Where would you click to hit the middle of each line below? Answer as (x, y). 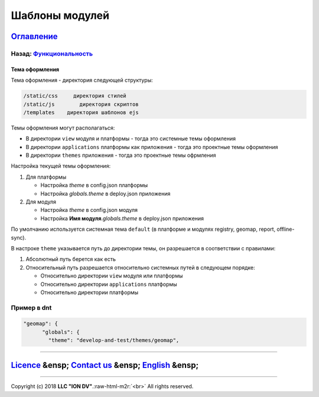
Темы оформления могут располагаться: (63, 128)
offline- (286, 229)
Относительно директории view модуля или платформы (112, 276)
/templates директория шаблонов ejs (81, 112)
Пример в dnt (31, 308)
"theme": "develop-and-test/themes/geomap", (114, 340)
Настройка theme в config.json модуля (89, 210)
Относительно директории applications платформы (109, 284)
